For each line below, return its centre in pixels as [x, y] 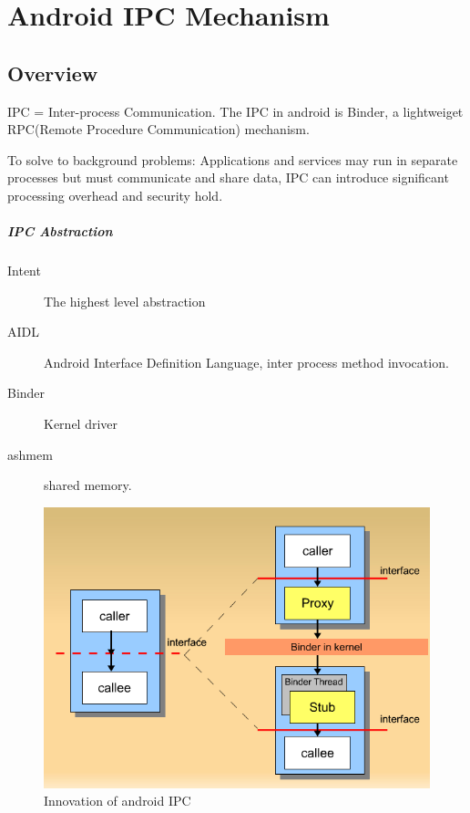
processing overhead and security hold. [115, 195]
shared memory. [88, 485]
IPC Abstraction [60, 231]
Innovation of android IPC [117, 801]
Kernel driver [81, 424]
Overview [53, 73]
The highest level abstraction [125, 301]
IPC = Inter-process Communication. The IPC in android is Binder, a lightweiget [235, 111]
